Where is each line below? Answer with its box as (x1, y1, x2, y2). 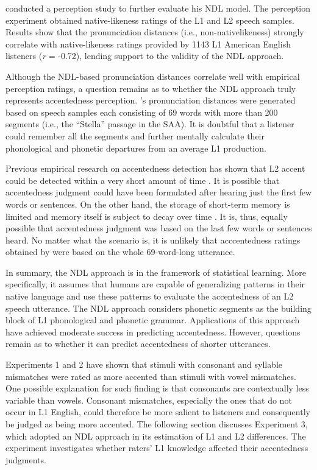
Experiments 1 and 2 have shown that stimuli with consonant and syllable (5, 358, 283, 371)
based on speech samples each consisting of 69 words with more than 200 (5, 105, 278, 118)
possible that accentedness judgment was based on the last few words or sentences (5, 222, 312, 234)
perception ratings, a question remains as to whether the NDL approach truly (5, 82, 296, 94)
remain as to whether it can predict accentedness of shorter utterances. (5, 337, 271, 350)
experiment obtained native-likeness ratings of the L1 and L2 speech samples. (5, 13, 294, 26)
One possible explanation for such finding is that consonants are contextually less (5, 382, 309, 395)
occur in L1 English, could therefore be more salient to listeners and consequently (5, 405, 310, 418)
